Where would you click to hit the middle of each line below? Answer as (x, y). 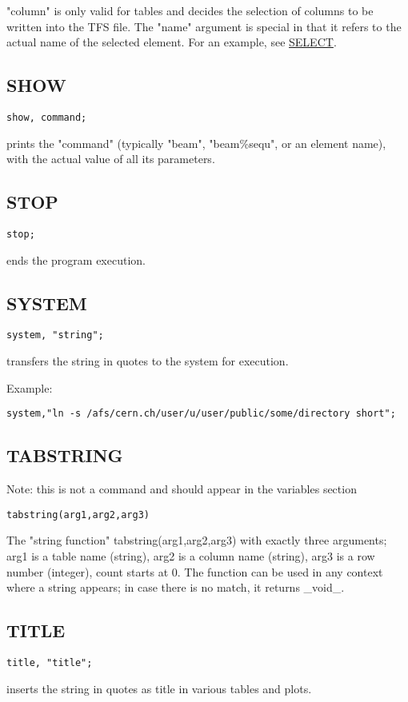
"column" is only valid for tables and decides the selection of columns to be (190, 10)
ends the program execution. (76, 259)
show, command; (47, 117)
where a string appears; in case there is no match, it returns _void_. (176, 587)
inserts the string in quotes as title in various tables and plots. (159, 688)
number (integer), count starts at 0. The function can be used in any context (195, 571)
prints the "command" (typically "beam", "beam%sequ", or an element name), (196, 143)
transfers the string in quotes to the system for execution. (148, 361)
